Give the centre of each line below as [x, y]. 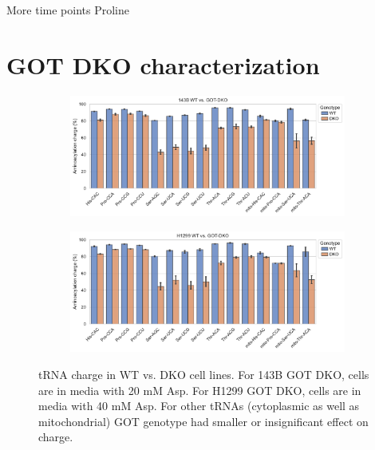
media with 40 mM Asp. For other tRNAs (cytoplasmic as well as [199, 406]
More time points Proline [68, 10]
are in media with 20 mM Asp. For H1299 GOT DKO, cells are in [200, 390]
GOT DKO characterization [163, 64]
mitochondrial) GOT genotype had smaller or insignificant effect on [203, 421]
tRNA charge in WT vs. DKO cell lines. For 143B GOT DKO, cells [204, 374]
